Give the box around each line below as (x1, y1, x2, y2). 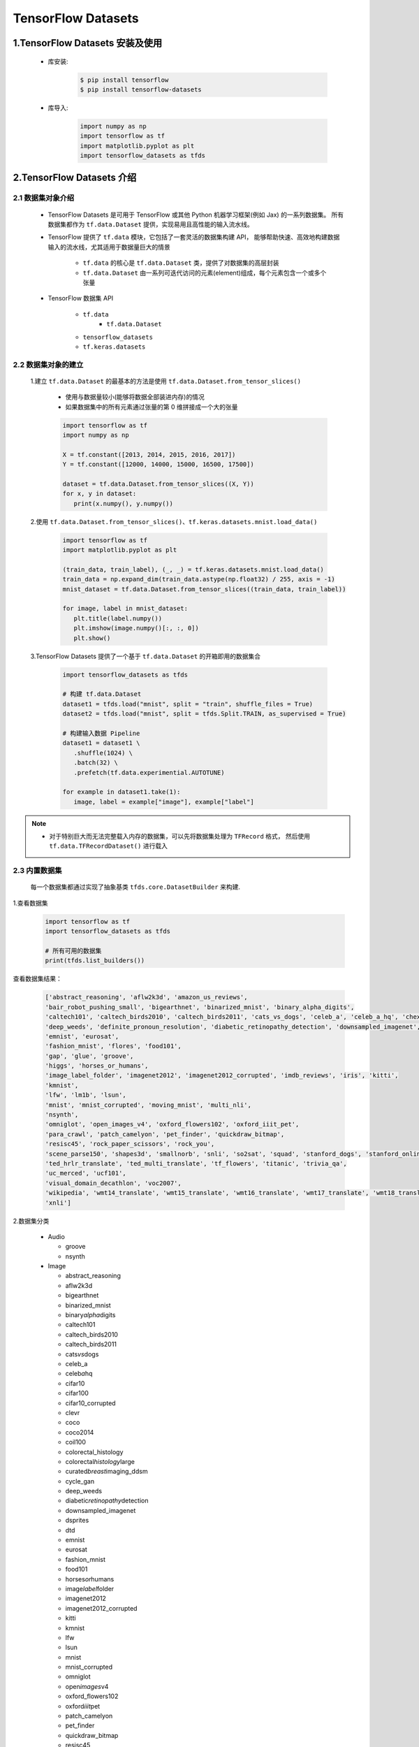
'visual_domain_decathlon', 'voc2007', (45, 1179, 182, 1187)
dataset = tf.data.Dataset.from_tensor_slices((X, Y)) (62, 480, 254, 488)
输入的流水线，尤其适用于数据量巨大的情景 (47, 242, 170, 251)
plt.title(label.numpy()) (73, 614, 163, 622)
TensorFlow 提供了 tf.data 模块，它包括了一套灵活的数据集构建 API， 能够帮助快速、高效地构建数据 (47, 233, 340, 241)
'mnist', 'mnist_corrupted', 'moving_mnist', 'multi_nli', (45, 1101, 251, 1109)
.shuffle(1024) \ (73, 748, 133, 757)
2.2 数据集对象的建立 (13, 360, 84, 370)
